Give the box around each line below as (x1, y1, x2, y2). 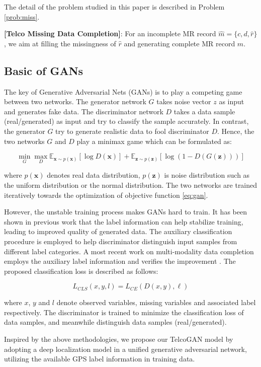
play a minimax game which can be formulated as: (76, 135, 232, 146)
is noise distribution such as (164, 170, 250, 180)
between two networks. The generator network (4, 96, 146, 107)
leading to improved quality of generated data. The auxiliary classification (4, 226, 232, 237)
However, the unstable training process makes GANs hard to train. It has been (4, 206, 247, 217)
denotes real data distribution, (47, 170, 140, 180)
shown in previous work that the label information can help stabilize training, (4, 216, 243, 227)
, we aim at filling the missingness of (4, 38, 116, 48)
